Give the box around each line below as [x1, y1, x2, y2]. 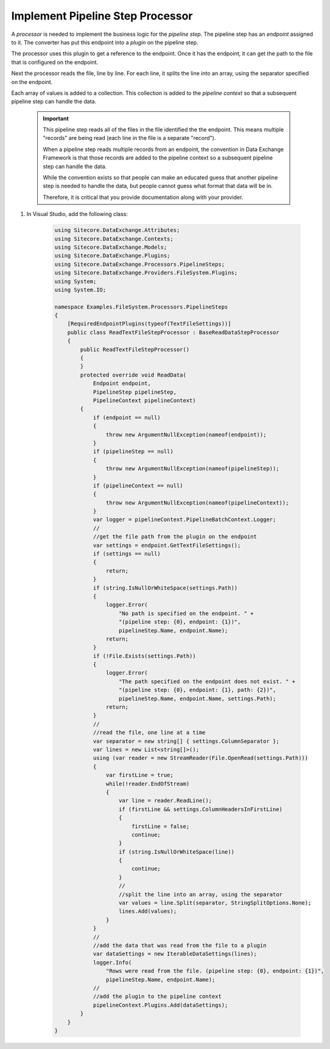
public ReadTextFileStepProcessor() [80, 346, 190, 353]
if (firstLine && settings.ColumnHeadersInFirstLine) [119, 806, 283, 812]
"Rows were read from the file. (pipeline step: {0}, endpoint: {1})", [105, 967, 325, 975]
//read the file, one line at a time [93, 729, 206, 736]
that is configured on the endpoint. [11, 58, 99, 66]
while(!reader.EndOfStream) [105, 780, 190, 787]
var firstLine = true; [105, 772, 174, 779]
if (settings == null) [93, 551, 161, 557]
